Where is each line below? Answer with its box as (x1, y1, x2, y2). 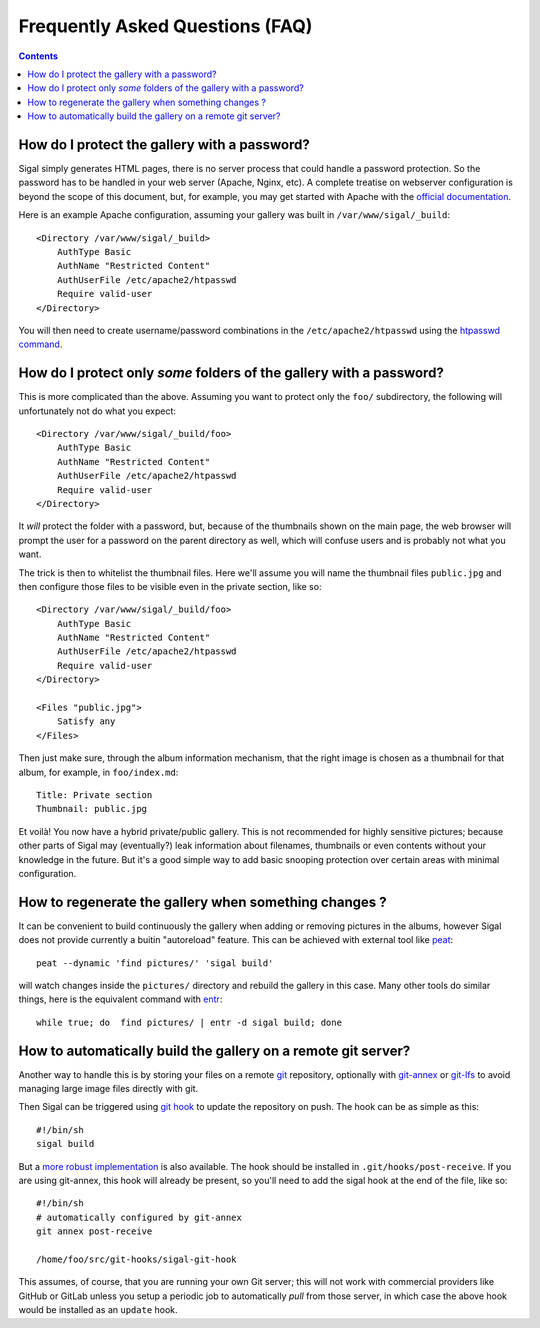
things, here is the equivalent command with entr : (18, 993, 223, 1005)
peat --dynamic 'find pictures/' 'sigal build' (36, 957, 274, 969)
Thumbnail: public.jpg (36, 803, 148, 815)
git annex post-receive (36, 1226, 153, 1237)
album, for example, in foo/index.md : (18, 766, 179, 778)
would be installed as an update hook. (18, 1304, 179, 1316)
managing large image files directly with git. (18, 1083, 199, 1095)
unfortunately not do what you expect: (18, 405, 177, 417)
